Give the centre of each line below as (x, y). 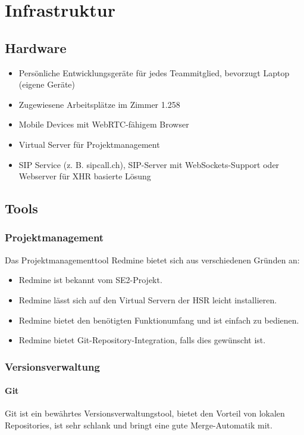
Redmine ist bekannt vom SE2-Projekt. (90, 280)
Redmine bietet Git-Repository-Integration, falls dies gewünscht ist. (142, 340)
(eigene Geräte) (47, 84)
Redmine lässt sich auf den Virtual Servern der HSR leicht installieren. (148, 299)
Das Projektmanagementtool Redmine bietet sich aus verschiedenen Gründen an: (152, 260)
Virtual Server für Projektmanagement (89, 144)
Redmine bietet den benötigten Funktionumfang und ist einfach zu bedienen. (159, 320)
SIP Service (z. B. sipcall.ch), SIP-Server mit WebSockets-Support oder (149, 164)
